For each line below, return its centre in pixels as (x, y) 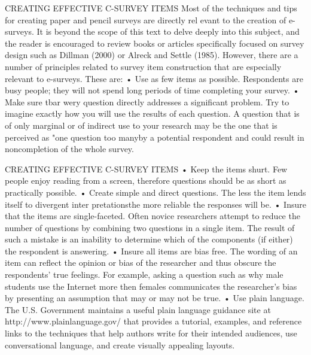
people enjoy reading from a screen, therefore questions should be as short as (146, 180)
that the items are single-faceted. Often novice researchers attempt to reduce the (153, 216)
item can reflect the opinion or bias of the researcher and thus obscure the (141, 263)
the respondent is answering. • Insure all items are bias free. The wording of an (151, 251)
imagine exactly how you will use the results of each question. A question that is (152, 113)
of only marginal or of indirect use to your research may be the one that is (141, 125)
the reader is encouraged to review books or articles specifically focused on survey (155, 43)
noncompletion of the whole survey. (69, 149)
